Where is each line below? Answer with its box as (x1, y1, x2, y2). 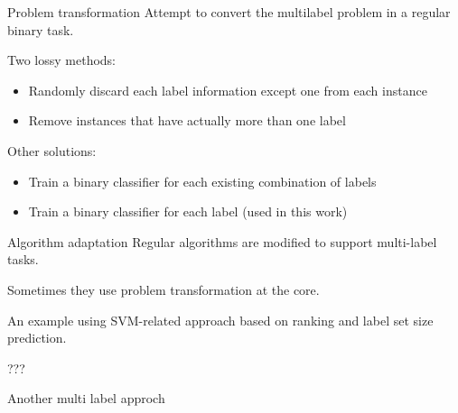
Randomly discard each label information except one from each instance (28, 80, 427, 99)
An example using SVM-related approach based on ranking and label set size (7, 310, 434, 329)
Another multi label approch (7, 389, 165, 408)
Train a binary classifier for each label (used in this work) (28, 202, 348, 221)
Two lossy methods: (7, 50, 116, 69)
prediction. (7, 328, 67, 347)
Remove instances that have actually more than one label (28, 111, 346, 130)
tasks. (7, 250, 39, 269)
